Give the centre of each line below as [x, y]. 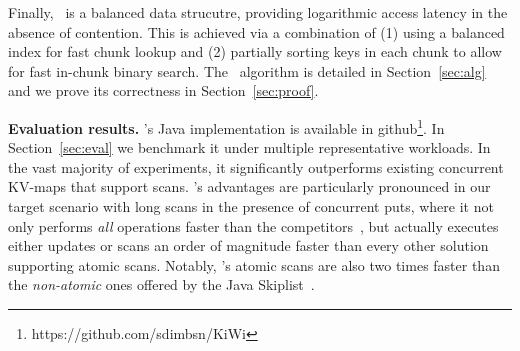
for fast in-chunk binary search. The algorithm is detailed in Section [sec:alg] [247, 70]
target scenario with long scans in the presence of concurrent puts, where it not [251, 206]
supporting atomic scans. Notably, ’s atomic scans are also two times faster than [254, 264]
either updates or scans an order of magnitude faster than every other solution [248, 245]
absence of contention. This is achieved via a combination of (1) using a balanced [256, 31]
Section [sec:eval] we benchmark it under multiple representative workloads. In [249, 147]
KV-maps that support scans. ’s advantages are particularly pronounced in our [249, 186]
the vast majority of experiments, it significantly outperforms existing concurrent [256, 166]
